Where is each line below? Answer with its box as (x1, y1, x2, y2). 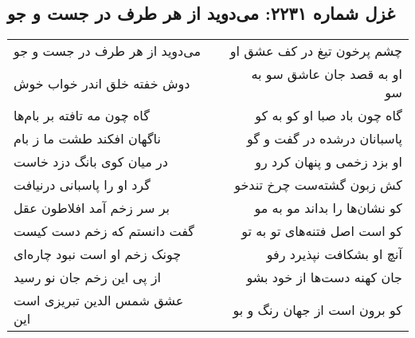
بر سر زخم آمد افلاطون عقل (14, 198, 170, 218)
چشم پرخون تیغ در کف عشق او (229, 41, 402, 61)
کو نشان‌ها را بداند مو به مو (254, 198, 402, 218)
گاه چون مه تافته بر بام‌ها (14, 106, 150, 125)
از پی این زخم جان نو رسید (14, 268, 161, 287)
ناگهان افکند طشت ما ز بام (14, 129, 161, 148)
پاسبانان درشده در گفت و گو (246, 129, 402, 148)
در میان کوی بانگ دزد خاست (14, 152, 168, 171)
